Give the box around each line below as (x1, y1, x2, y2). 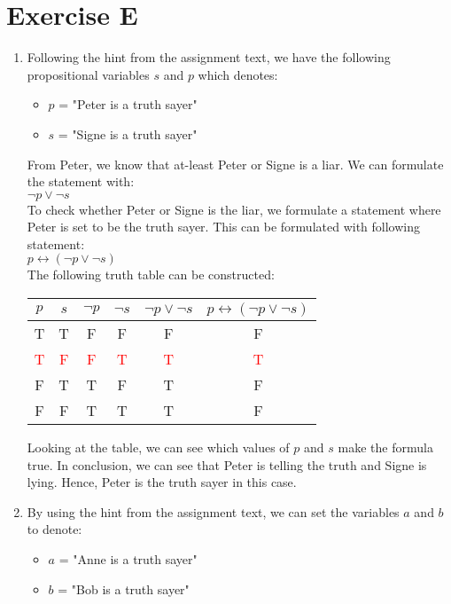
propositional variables (27, 65, 150, 83)
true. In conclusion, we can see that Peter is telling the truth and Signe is (27, 455, 427, 474)
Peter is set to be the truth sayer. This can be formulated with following (27, 217, 420, 236)
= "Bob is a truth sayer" (58, 579, 190, 598)
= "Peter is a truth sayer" (58, 95, 198, 114)
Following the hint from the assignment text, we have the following (27, 48, 391, 67)
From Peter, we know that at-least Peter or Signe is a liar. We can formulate (27, 154, 444, 173)
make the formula (338, 438, 433, 457)
